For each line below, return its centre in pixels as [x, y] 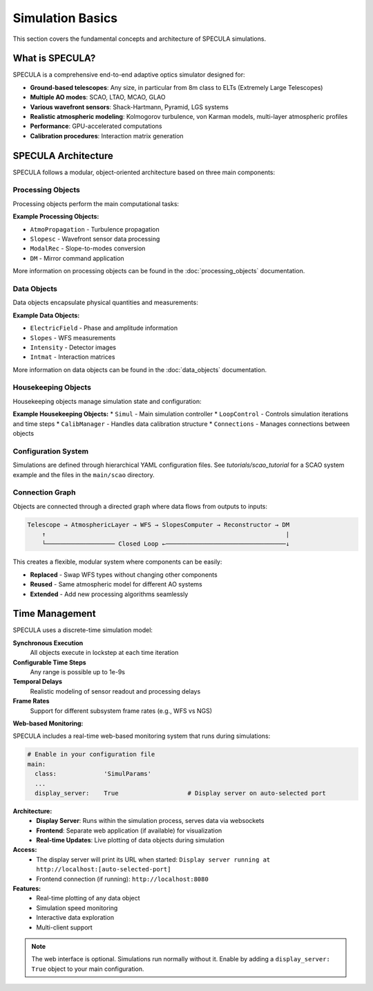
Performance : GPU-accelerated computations [96, 126]
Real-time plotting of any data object [88, 898]
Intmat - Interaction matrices [73, 357]
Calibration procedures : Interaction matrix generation [107, 136]
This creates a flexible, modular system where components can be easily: [117, 562]
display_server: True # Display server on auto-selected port [180, 793]
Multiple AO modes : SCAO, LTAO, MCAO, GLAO [98, 98]
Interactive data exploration [75, 918]
